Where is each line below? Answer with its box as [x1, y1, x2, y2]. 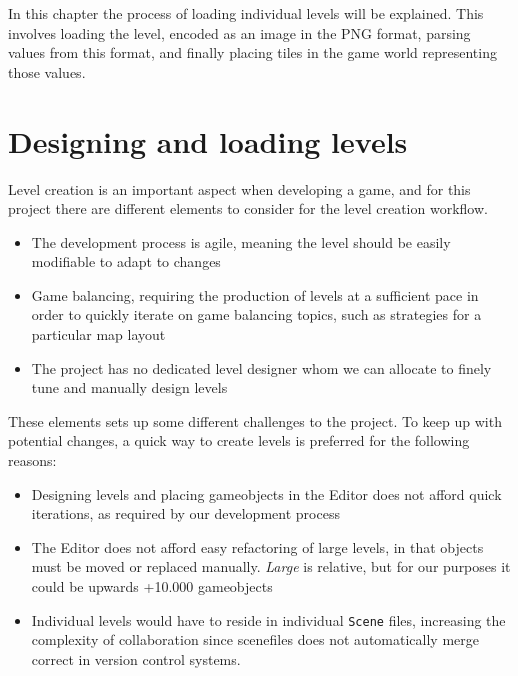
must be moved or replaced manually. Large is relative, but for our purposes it [31, 556, 511, 577]
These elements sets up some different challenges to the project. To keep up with [8, 410, 502, 431]
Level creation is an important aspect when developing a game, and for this [8, 178, 471, 199]
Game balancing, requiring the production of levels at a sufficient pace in [31, 284, 479, 305]
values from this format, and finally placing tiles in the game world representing [8, 42, 497, 63]
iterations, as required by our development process [31, 503, 340, 524]
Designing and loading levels [8, 120, 408, 161]
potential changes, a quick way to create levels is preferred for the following [8, 430, 470, 451]
